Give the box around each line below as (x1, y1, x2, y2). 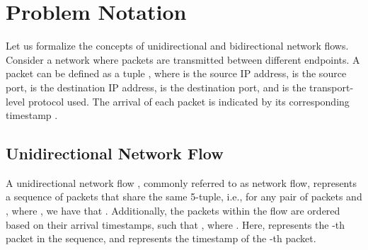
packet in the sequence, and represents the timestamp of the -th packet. (6, 231, 316, 246)
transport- (309, 79, 354, 94)
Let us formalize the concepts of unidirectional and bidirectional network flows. (6, 38, 349, 53)
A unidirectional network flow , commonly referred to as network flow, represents (6, 175, 357, 190)
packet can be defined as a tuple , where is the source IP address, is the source (6, 66, 347, 81)
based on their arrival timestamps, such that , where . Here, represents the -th (6, 217, 345, 232)
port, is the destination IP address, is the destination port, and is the (6, 79, 306, 94)
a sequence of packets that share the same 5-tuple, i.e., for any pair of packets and (6, 189, 362, 204)
